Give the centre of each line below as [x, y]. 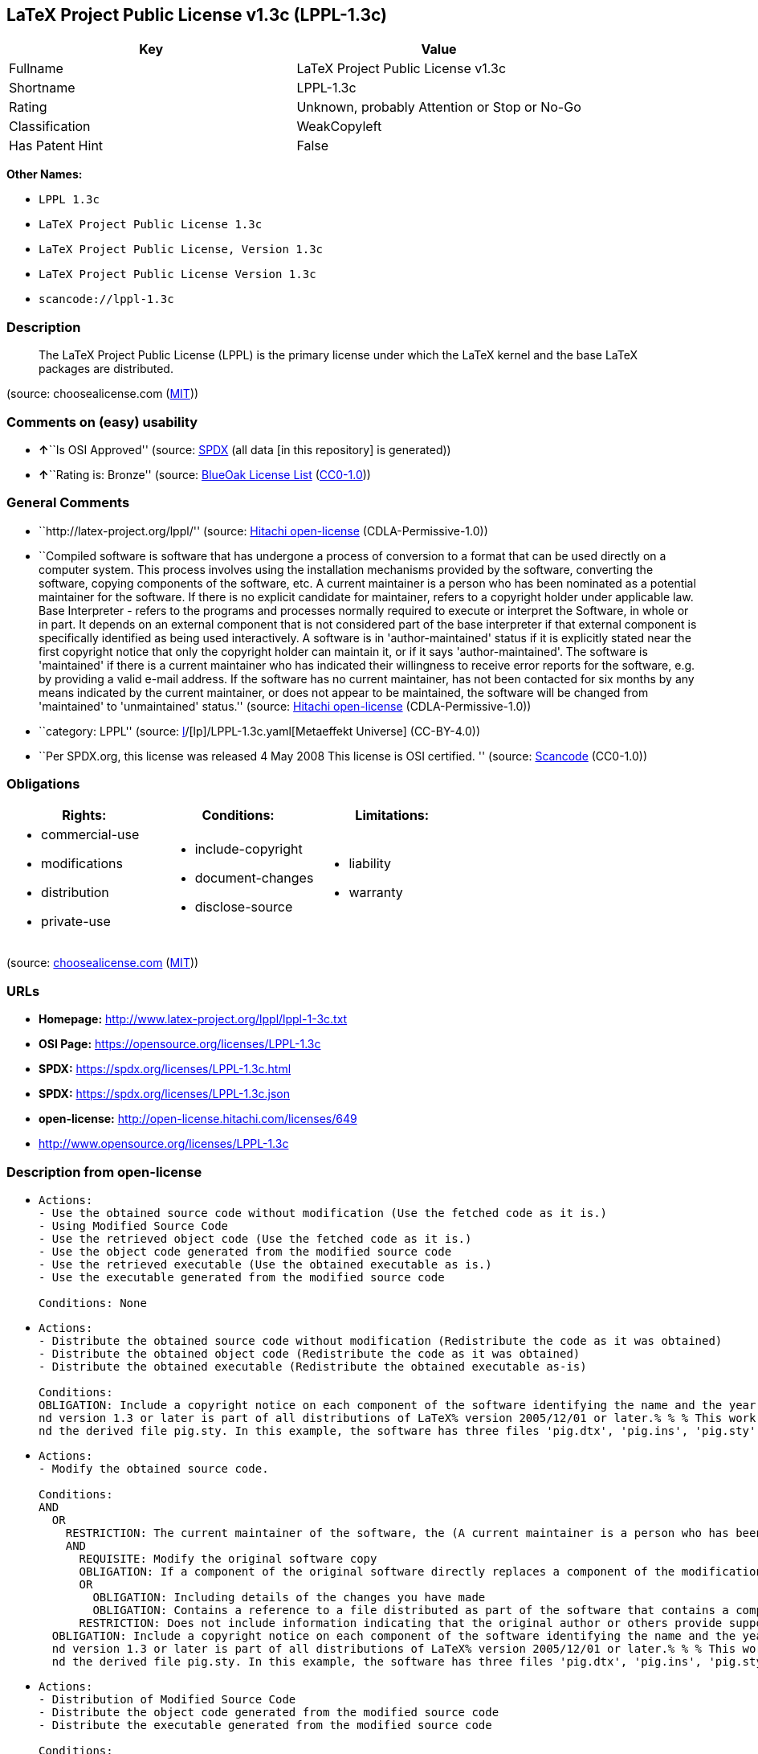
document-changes [254, 878]
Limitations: [392, 816]
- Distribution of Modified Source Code [167, 1699]
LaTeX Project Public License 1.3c [151, 225]
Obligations [43, 784]
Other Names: [45, 174]
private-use [76, 922]
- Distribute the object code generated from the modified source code [269, 1712]
